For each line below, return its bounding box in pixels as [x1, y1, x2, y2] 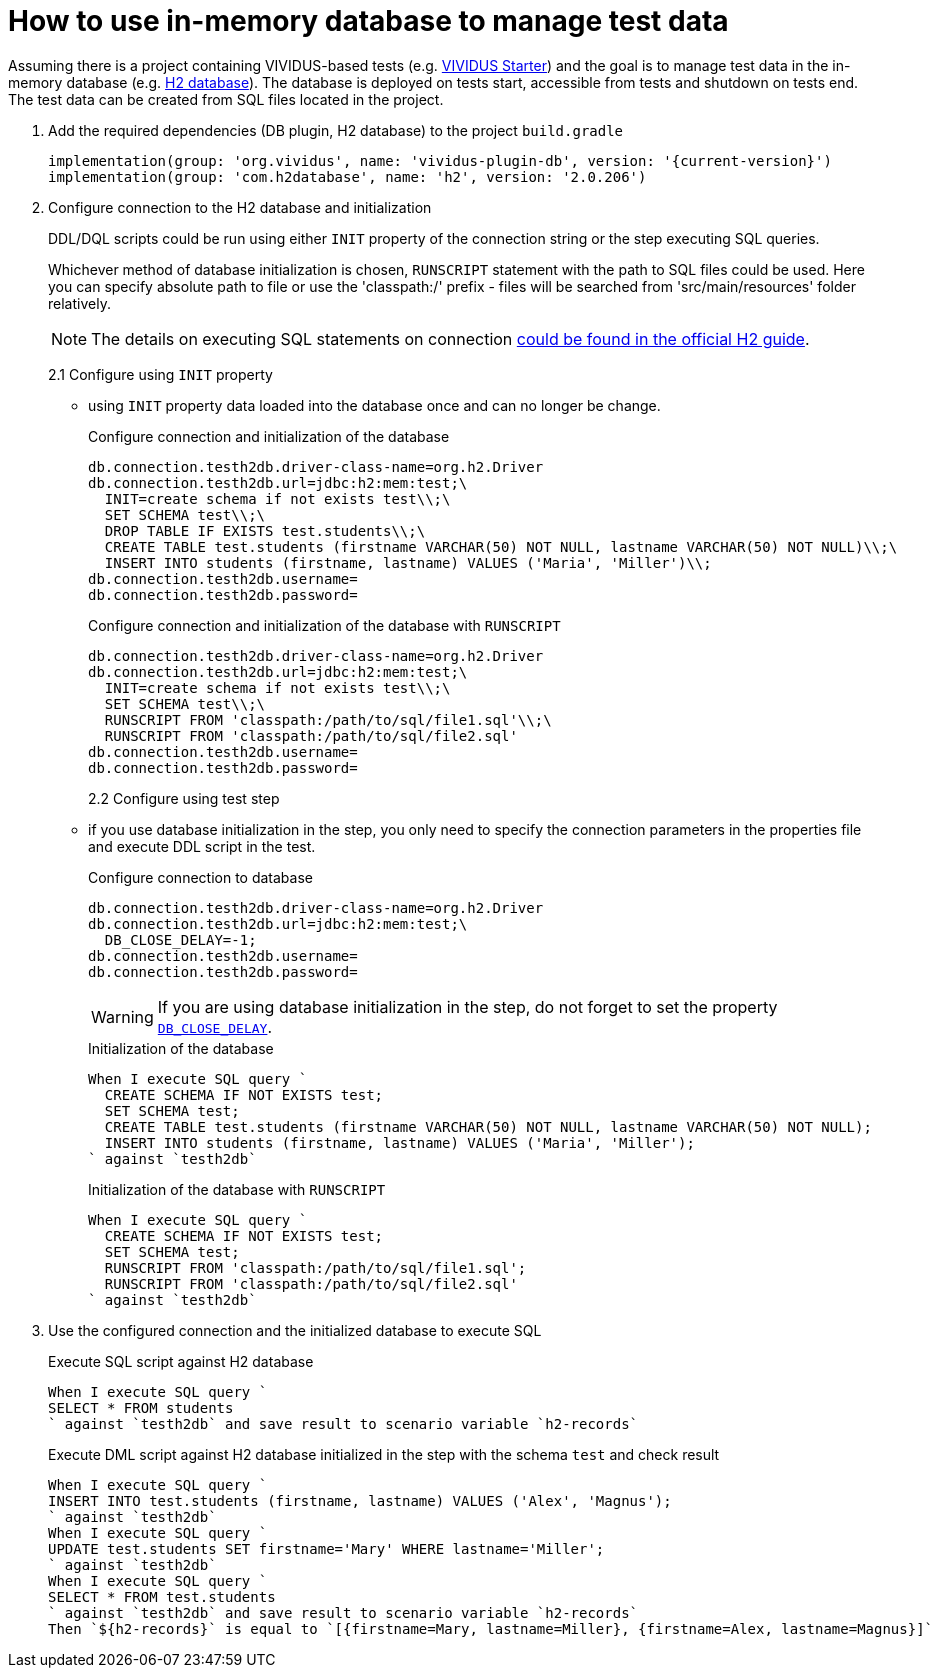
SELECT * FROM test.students [48, 1588, 276, 1605]
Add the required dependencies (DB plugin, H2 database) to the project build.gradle [48, 121, 624, 139]
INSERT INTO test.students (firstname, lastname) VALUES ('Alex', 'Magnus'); [48, 1492, 672, 1509]
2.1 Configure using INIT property [48, 365, 273, 383]
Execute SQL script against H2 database [48, 1352, 314, 1370]
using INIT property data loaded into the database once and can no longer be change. [88, 396, 661, 414]
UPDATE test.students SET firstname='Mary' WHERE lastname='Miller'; [48, 1540, 605, 1557]
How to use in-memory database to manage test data [8, 4, 729, 38]
